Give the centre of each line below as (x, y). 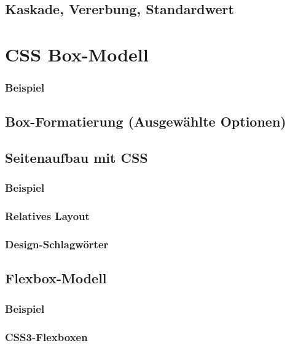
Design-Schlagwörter (57, 244)
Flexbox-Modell (56, 278)
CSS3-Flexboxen (46, 336)
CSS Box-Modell (77, 54)
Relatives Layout (47, 216)
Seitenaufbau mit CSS (76, 158)
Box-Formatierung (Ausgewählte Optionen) (146, 121)
